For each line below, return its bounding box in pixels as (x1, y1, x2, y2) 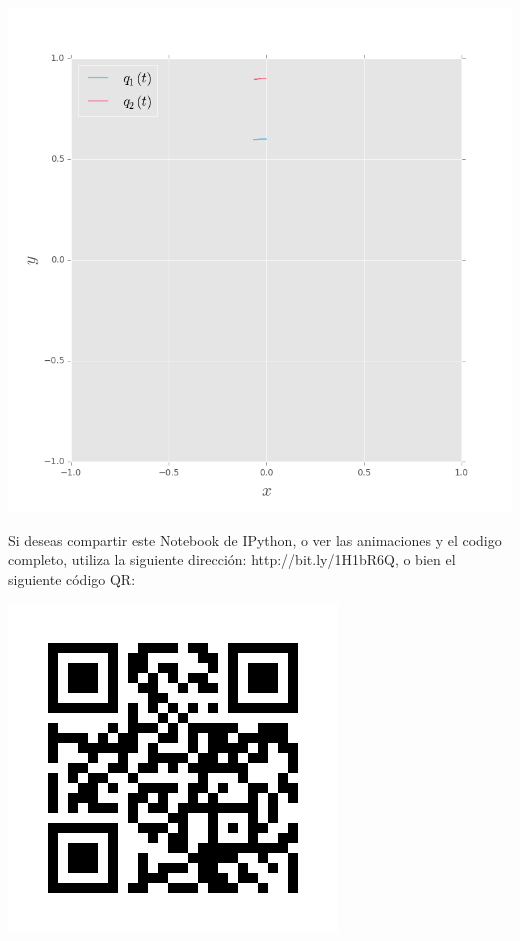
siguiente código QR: (8, 568, 136, 589)
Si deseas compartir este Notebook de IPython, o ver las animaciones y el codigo (8, 529, 502, 550)
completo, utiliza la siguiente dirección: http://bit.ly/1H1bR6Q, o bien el (8, 549, 456, 570)
